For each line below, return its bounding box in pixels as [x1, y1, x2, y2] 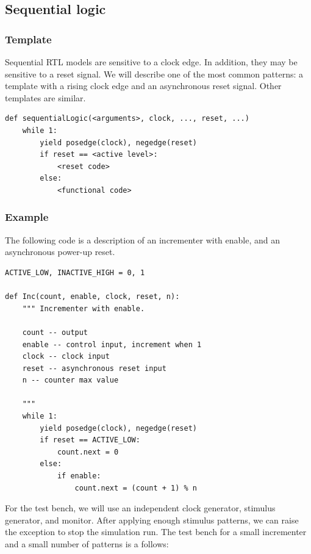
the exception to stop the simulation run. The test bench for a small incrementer [5, 525, 307, 538]
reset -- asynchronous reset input [22, 364, 166, 373]
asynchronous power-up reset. [5, 245, 115, 258]
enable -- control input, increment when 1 [22, 340, 202, 349]
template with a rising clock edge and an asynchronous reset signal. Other [5, 79, 282, 92]
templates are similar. [5, 91, 86, 104]
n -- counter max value [22, 376, 119, 385]
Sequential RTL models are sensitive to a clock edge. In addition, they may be [5, 56, 298, 68]
